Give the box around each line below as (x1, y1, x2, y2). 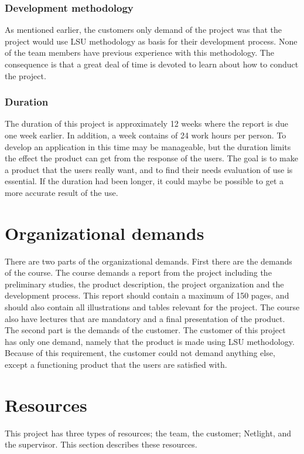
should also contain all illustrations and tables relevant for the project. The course (5, 301, 300, 313)
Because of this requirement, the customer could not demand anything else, (5, 347, 275, 359)
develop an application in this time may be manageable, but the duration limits (5, 140, 291, 153)
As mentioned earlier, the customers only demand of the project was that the (5, 23, 282, 36)
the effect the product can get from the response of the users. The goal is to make (5, 152, 298, 164)
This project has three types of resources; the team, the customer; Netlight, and (5, 426, 292, 439)
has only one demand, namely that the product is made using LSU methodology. (5, 335, 295, 347)
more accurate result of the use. (5, 186, 118, 198)
